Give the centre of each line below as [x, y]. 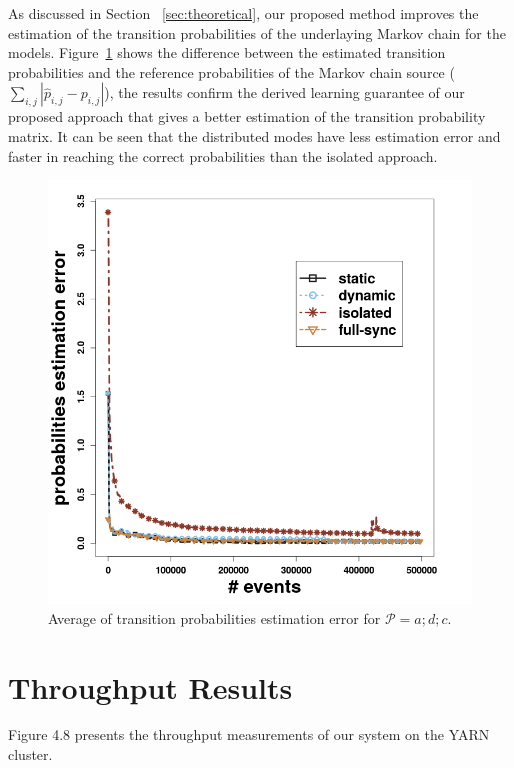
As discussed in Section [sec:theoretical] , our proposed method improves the [243, 13]
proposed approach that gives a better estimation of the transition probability [247, 116]
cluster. [30, 754]
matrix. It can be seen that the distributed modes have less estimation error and [254, 135]
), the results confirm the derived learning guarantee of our [284, 92]
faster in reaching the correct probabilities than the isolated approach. [223, 155]
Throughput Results [150, 686]
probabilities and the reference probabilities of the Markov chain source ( [231, 71]
